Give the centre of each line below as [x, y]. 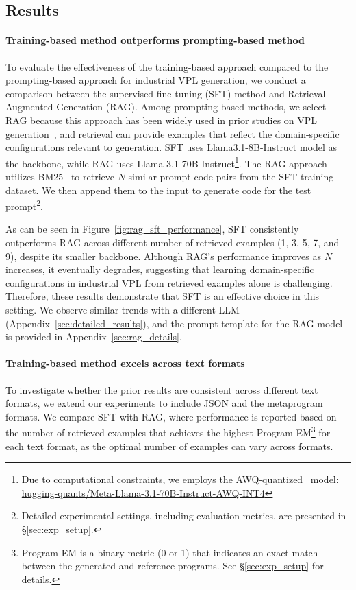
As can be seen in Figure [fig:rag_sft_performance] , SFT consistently [152, 229]
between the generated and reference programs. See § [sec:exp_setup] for [173, 566]
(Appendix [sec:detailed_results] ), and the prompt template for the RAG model [174, 323]
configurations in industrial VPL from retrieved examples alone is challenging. [169, 282]
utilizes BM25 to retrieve [60, 176]
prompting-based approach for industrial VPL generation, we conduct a [156, 80]
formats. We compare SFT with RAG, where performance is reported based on [171, 416]
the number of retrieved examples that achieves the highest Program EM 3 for [168, 431]
